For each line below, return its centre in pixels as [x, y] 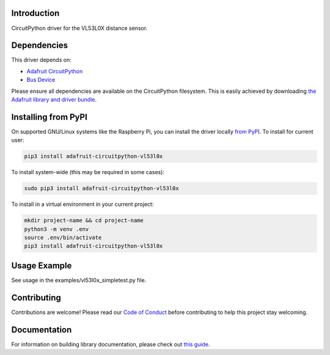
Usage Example [42, 265]
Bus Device [41, 80]
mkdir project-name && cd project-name [84, 221]
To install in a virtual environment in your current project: [82, 204]
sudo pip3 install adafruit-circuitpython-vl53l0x [102, 188]
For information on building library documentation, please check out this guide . [111, 344]
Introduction [35, 13]
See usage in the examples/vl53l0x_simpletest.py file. [79, 280]
